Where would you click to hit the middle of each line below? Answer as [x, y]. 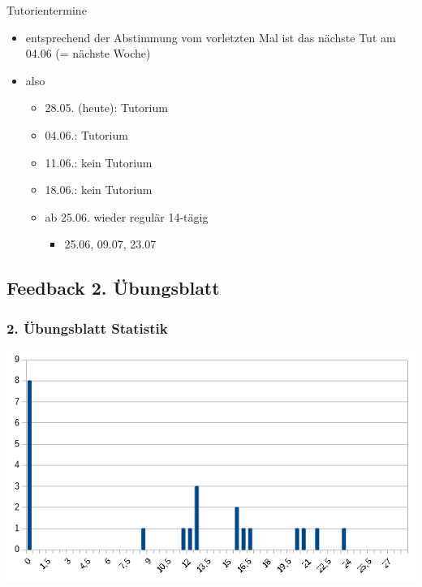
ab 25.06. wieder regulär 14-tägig [127, 216]
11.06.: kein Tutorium [99, 162]
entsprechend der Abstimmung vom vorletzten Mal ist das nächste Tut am [211, 37]
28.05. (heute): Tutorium [106, 108]
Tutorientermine [47, 10]
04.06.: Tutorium [86, 134]
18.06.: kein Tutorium [99, 190]
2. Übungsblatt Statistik [87, 328]
